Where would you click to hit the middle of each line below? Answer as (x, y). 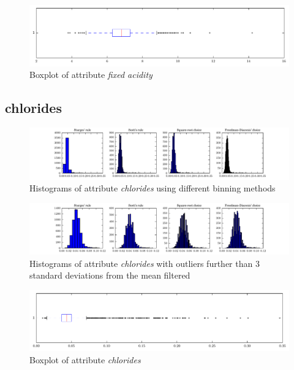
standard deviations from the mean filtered (110, 275)
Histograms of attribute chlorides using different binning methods (153, 188)
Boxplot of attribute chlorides (85, 359)
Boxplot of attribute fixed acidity (91, 75)
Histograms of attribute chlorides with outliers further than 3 (145, 263)
